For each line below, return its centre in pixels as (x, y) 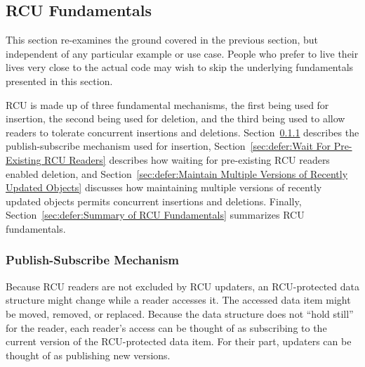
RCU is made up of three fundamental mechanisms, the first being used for (167, 104)
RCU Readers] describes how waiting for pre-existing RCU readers (187, 159)
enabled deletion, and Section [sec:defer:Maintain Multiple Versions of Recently (177, 173)
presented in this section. (59, 81)
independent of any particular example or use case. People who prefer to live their (182, 53)
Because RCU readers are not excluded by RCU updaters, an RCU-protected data (182, 286)
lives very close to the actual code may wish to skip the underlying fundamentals (180, 67)
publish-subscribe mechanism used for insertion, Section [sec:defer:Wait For (168, 146)
